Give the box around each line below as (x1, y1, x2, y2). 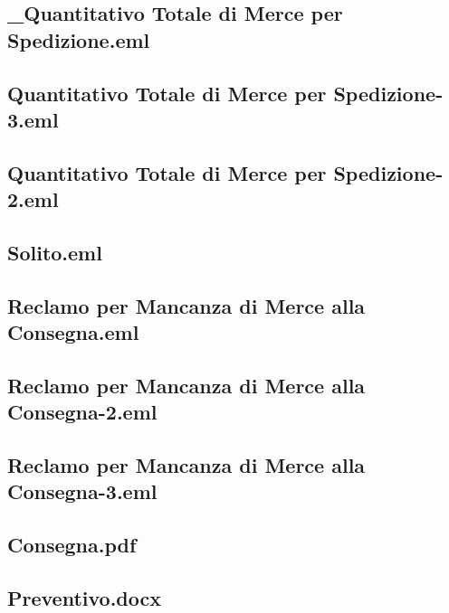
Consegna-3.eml (7, 477, 158, 505)
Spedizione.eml (7, 25, 150, 53)
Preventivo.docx (7, 583, 161, 611)
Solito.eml (7, 238, 102, 266)
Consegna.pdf (7, 531, 137, 559)
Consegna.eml (7, 318, 139, 346)
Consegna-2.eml (7, 398, 158, 426)
